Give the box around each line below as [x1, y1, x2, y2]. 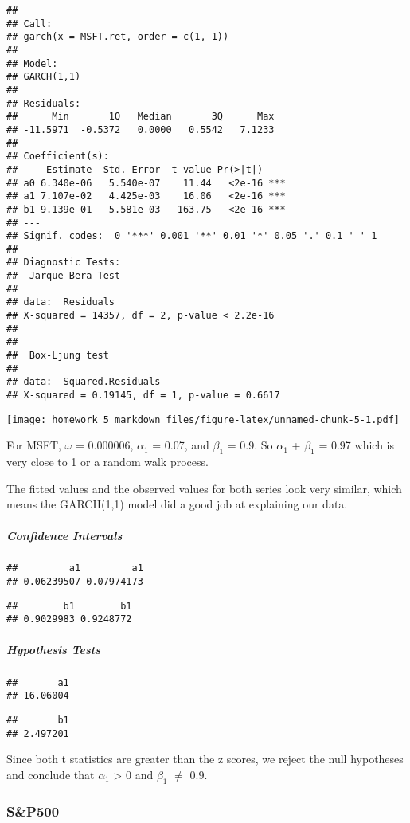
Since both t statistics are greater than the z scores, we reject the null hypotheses [6, 750, 404, 767]
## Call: [6, 18, 53, 29]
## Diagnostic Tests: [6, 257, 121, 268]
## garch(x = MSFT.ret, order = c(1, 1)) [6, 31, 229, 43]
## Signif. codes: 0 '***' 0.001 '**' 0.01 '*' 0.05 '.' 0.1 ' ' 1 [6, 230, 377, 242]
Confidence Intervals [6, 527, 123, 543]
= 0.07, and [152, 437, 209, 453]
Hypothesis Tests [6, 641, 101, 657]
